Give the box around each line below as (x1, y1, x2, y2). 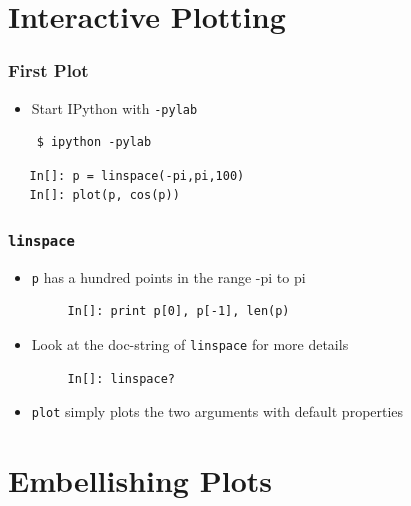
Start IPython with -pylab (31, 97, 198, 118)
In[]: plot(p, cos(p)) (29, 188, 180, 203)
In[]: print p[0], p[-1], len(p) (67, 304, 290, 319)
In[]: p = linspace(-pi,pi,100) (29, 168, 245, 183)
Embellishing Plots (8, 460, 272, 501)
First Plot (8, 58, 89, 83)
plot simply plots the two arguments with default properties (31, 401, 404, 422)
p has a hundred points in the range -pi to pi (31, 266, 306, 287)
